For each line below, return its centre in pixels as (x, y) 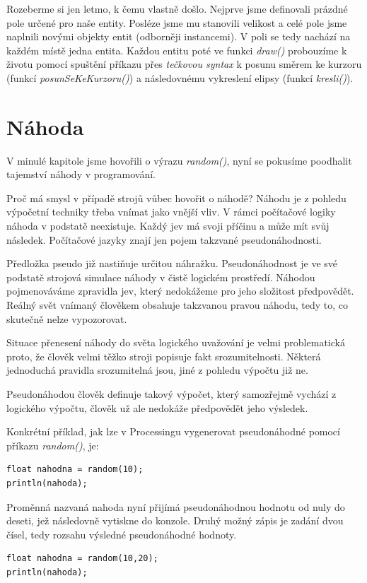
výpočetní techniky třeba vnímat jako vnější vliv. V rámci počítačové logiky (171, 212)
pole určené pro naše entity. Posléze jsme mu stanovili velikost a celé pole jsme (177, 22)
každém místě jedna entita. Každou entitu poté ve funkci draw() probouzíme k (177, 50)
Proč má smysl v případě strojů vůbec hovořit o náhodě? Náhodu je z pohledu (176, 198)
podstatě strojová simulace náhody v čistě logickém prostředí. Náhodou (161, 277)
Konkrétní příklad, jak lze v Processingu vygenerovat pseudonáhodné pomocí (173, 431)
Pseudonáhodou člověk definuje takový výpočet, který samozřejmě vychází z (171, 394)
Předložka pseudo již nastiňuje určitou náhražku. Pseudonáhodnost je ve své (172, 263)
